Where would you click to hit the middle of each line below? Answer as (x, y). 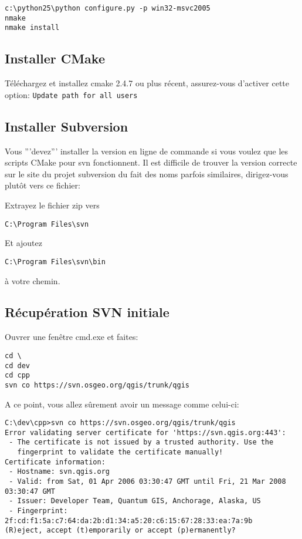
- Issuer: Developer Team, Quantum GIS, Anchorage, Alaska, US (135, 501)
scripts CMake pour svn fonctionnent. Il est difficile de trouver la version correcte (151, 162)
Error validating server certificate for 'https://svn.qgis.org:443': (145, 432)
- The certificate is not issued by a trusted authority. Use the (141, 442)
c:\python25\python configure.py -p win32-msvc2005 (108, 8)
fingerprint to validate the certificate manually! (120, 452)
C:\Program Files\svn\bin (55, 262)
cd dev (17, 365)
